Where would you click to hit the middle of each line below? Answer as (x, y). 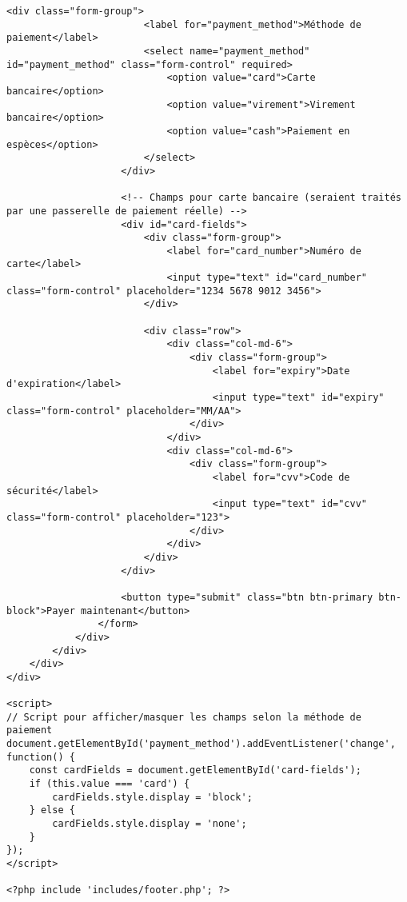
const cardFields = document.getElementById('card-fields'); (195, 770)
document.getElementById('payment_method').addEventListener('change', (201, 744)
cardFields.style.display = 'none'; (150, 824)
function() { (41, 757)
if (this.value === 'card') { (110, 784)
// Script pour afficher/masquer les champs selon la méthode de (184, 717)
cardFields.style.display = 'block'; (152, 797)
